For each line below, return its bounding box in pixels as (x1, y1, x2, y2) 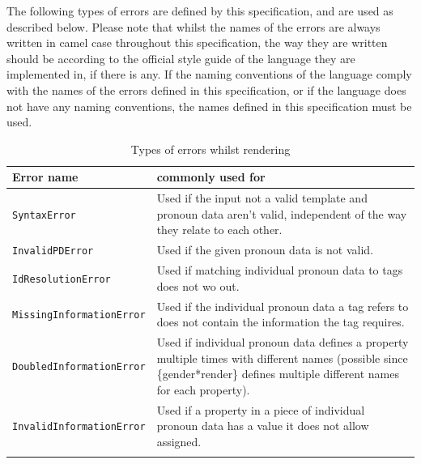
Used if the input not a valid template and (156, 189, 368, 206)
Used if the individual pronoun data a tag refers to (156, 297, 409, 314)
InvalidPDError (12, 245, 94, 258)
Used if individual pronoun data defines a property (156, 334, 409, 350)
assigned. (156, 432, 202, 449)
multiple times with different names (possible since (156, 349, 408, 366)
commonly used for (156, 168, 266, 185)
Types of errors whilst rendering (130, 140, 291, 157)
